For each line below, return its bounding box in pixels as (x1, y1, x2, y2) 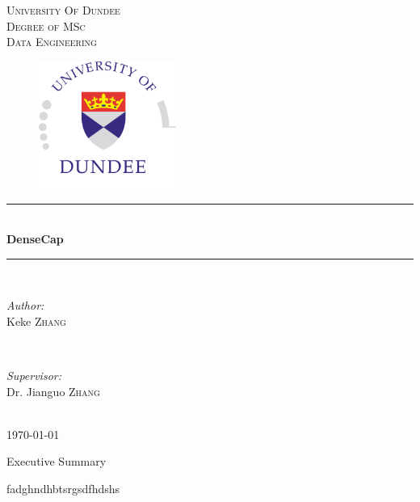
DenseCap (6, 230, 64, 247)
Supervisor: (6, 367, 61, 384)
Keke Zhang (6, 312, 66, 329)
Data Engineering (6, 33, 97, 50)
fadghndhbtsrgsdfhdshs (6, 480, 120, 497)
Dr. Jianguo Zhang (6, 382, 100, 399)
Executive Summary (6, 453, 107, 470)
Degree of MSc (6, 17, 86, 34)
